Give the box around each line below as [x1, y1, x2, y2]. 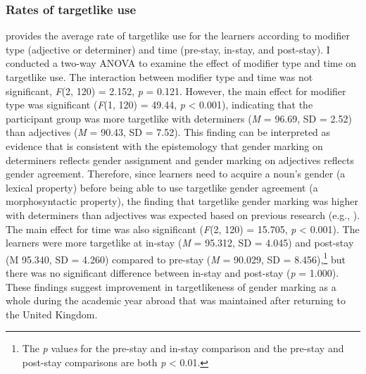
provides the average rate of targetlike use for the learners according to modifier [6, 28, 351, 43]
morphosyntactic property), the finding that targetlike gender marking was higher [6, 194, 358, 208]
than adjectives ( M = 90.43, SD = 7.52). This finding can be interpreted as [6, 125, 331, 139]
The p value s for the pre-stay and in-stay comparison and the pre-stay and [22, 341, 344, 356]
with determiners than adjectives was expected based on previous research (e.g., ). [6, 207, 360, 222]
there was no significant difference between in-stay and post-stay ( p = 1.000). [6, 265, 339, 280]
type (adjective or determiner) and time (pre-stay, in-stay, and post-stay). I [6, 42, 330, 56]
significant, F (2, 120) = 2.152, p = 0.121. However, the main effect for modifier [6, 83, 346, 98]
